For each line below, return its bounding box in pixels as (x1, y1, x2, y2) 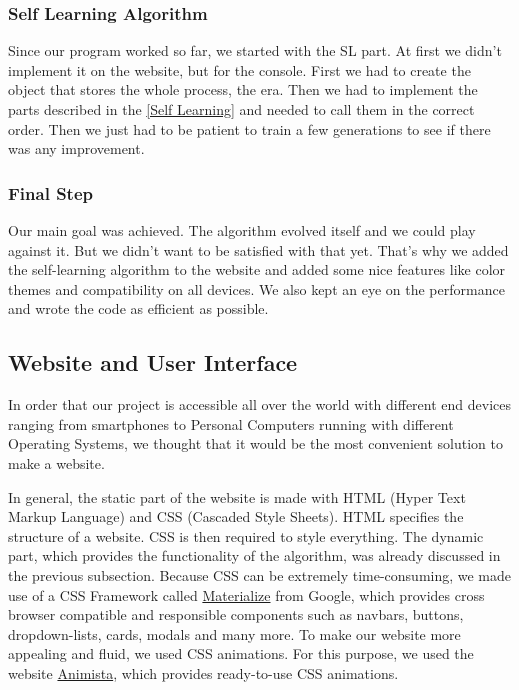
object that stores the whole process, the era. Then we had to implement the (8, 79, 478, 100)
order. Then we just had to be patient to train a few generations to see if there (8, 118, 491, 139)
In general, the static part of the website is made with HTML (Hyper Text (8, 486, 466, 507)
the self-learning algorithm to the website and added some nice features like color (8, 259, 506, 280)
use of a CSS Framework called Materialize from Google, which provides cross (8, 584, 485, 605)
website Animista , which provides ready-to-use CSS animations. (8, 662, 399, 683)
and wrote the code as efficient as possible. (8, 298, 269, 319)
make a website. (8, 452, 105, 473)
